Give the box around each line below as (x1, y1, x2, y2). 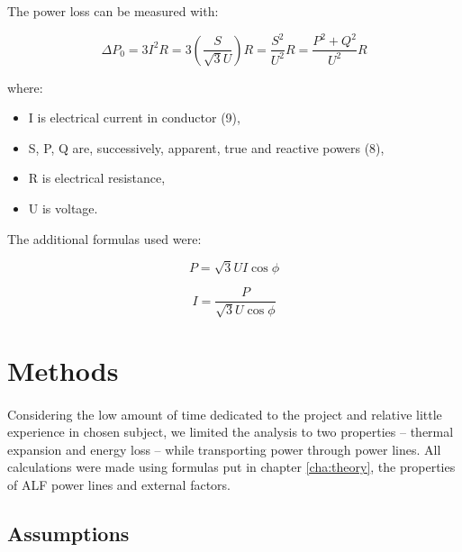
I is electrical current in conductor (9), (28, 108, 240, 127)
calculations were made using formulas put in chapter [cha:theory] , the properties (7, 457, 456, 476)
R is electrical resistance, (28, 168, 166, 187)
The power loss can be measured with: (7, 2, 219, 20)
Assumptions (7, 520, 130, 547)
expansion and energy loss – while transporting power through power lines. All (7, 439, 441, 458)
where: (7, 77, 43, 96)
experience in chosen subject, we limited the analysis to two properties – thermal (7, 422, 454, 441)
